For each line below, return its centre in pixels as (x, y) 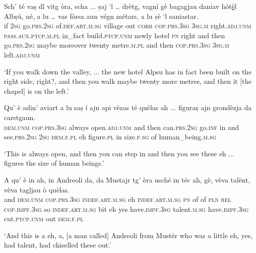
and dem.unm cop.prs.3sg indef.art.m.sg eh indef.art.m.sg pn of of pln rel (118, 199)
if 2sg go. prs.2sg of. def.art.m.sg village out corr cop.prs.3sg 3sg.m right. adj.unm (128, 26)
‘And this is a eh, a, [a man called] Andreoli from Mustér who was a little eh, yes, (128, 235)
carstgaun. (20, 117)
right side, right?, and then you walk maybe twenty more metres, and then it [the (128, 81)
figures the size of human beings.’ (54, 163)
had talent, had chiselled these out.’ (58, 245)
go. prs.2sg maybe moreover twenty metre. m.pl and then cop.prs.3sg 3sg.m (117, 45)
